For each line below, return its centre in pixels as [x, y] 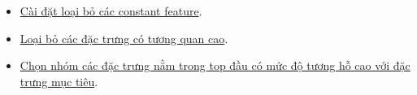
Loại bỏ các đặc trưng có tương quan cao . [124, 38]
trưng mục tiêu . [59, 81]
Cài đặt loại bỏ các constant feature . [111, 11]
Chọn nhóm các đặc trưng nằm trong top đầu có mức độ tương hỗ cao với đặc [215, 65]
